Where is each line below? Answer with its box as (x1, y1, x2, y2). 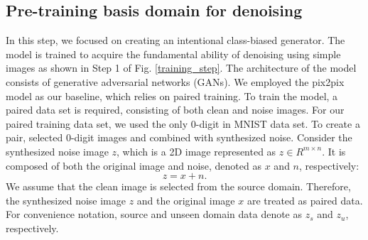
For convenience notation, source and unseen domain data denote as (6, 207, 303, 222)
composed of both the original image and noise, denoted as (6, 158, 261, 173)
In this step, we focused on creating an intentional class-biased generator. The (6, 33, 345, 48)
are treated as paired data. (247, 192, 363, 207)
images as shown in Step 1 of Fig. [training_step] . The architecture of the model (6, 60, 357, 75)
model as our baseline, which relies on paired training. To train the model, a (6, 88, 338, 103)
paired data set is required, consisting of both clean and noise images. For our (6, 102, 345, 117)
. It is (322, 143, 346, 158)
